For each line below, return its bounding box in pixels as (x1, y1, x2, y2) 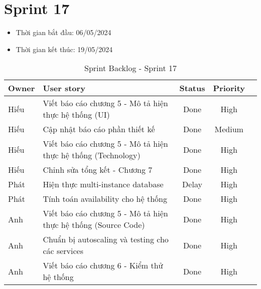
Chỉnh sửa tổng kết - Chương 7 (43, 164, 153, 176)
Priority (213, 82, 245, 94)
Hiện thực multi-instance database (43, 178, 164, 190)
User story (43, 82, 85, 94)
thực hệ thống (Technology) (43, 149, 141, 161)
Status (179, 82, 205, 94)
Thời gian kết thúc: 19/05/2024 (16, 44, 113, 54)
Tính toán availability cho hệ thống (43, 193, 167, 205)
